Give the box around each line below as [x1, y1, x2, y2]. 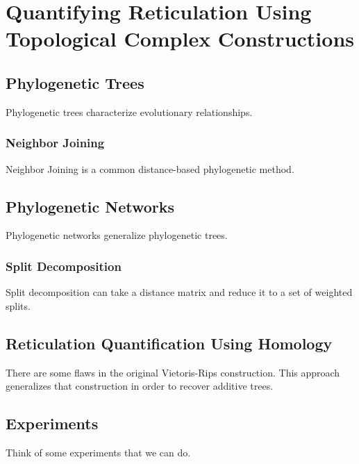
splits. [6, 298, 31, 313]
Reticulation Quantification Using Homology [6, 332, 333, 354]
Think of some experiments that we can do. [6, 445, 191, 459]
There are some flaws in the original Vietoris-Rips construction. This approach [6, 365, 340, 379]
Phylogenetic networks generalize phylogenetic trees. [6, 228, 228, 242]
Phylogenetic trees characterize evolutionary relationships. [6, 104, 253, 119]
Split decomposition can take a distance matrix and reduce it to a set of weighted [6, 285, 353, 299]
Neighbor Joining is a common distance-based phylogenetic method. [6, 161, 294, 176]
